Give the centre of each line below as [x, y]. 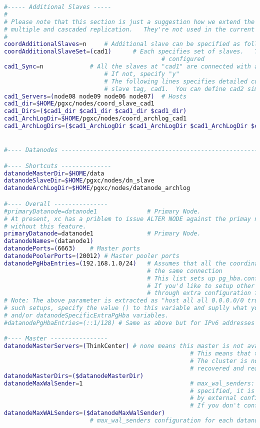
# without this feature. [45, 226]
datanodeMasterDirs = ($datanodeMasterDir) [74, 376]
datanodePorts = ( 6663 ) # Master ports [72, 249]
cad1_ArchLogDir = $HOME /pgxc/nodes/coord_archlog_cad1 [95, 119]
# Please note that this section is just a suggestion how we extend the [129, 22]
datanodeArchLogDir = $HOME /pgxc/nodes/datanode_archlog [97, 188]
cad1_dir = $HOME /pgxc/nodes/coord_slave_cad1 [79, 104]
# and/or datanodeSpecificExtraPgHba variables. [86, 315]
